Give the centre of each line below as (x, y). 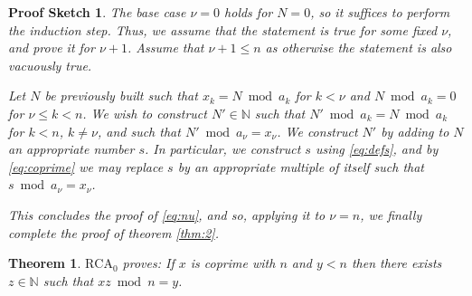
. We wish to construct (145, 113)
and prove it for (52, 48)
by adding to (415, 131)
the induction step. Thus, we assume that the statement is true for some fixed (223, 29)
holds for (249, 12)
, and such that (139, 131)
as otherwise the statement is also (359, 48)
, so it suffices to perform (380, 12)
